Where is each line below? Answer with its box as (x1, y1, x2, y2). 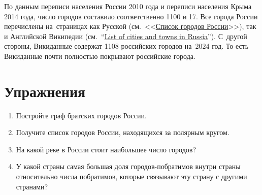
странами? (16, 181, 48, 191)
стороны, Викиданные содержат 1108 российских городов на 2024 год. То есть (4, 41, 249, 51)
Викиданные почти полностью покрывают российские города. (4, 50, 195, 61)
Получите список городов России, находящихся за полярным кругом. (16, 127, 230, 138)
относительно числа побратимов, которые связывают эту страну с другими (16, 171, 247, 182)
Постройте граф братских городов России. (16, 110, 147, 120)
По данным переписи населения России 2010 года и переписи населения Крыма (4, 1, 252, 11)
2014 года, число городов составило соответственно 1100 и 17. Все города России (4, 11, 258, 21)
